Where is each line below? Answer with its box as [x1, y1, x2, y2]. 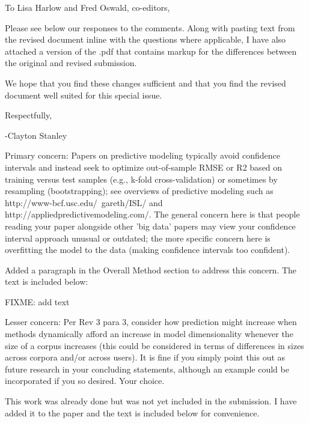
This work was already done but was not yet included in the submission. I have [5, 395, 297, 407]
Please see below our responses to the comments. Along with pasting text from [5, 21, 295, 34]
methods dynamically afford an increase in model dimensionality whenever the [5, 327, 293, 340]
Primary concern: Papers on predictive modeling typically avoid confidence [5, 149, 281, 162]
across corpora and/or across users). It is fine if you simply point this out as [5, 351, 286, 364]
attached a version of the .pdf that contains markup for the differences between [5, 44, 297, 57]
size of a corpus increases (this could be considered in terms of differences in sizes [5, 339, 304, 351]
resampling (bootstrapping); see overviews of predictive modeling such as [5, 184, 274, 197]
